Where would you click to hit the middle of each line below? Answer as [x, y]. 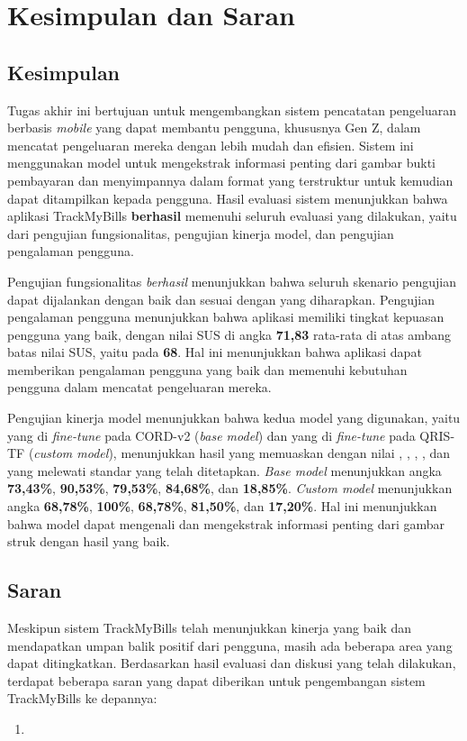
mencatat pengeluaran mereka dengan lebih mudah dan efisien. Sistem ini [211, 145]
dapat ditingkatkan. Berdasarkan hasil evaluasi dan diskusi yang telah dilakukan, [232, 663]
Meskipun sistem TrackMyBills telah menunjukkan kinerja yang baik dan [210, 628]
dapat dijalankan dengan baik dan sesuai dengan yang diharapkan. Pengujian [221, 299]
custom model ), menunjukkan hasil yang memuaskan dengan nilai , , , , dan [242, 453]
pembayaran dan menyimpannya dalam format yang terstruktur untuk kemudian [230, 180]
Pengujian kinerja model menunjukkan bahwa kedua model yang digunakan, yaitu [234, 418]
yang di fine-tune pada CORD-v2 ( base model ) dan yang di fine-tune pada [211, 435]
